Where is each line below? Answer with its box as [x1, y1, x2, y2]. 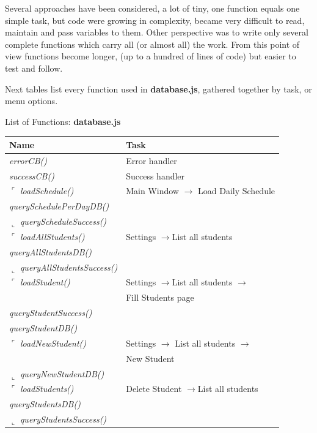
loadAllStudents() [20, 230, 85, 243]
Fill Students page [126, 291, 194, 304]
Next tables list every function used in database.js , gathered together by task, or [5, 82, 312, 95]
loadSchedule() [20, 184, 74, 197]
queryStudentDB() [9, 321, 78, 334]
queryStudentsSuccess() [20, 413, 107, 426]
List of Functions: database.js [5, 115, 121, 127]
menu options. [5, 94, 58, 107]
